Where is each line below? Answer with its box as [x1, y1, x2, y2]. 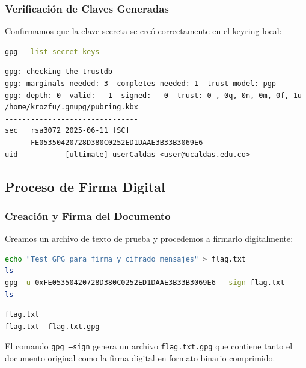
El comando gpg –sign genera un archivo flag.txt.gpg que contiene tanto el [5, 340, 293, 352]
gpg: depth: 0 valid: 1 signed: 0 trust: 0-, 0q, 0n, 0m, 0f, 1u [5, 91, 302, 100]
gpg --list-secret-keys [5, 47, 100, 56]
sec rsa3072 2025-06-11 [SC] [5, 126, 130, 135]
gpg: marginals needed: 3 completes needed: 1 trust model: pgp [5, 79, 277, 88]
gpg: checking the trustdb [5, 67, 112, 76]
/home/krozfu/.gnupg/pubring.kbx [5, 103, 138, 112]
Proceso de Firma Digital [5, 177, 165, 195]
